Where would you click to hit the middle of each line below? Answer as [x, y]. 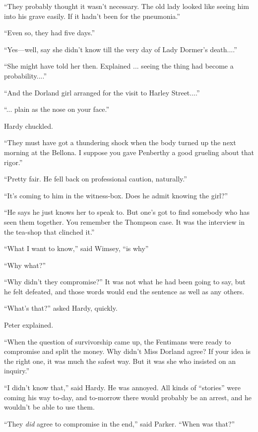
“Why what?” [25, 265]
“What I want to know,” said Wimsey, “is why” [76, 248]
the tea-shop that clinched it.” [49, 231]
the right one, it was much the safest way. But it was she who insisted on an [120, 361]
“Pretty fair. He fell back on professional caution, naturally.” [96, 179]
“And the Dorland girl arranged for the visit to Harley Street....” [102, 92]
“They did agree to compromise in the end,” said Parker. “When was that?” [120, 423]
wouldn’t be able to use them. [49, 407]
